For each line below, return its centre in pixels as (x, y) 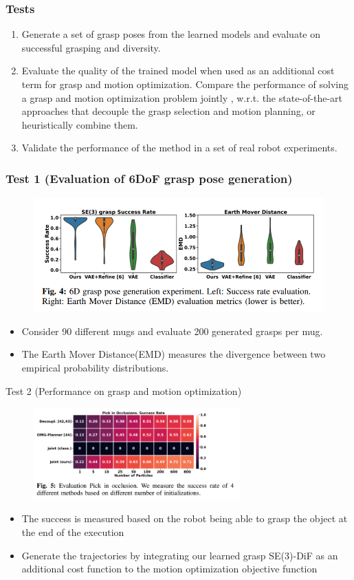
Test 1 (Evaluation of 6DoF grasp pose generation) (149, 178)
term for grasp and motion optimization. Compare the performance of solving (185, 84)
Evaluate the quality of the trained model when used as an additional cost (178, 71)
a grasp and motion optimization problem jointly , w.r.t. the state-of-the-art (182, 97)
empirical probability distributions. (95, 367)
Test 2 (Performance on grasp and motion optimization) (124, 390)
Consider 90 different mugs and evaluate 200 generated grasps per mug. (172, 331)
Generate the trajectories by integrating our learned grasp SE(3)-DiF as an (180, 555)
